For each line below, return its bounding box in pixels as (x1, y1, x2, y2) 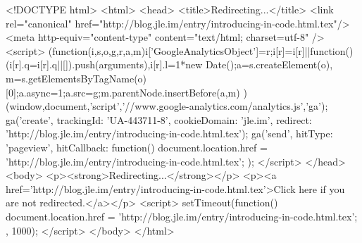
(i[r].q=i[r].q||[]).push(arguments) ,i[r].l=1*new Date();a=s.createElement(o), (6, 57, 333, 72)
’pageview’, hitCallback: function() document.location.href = (6, 139, 268, 154)
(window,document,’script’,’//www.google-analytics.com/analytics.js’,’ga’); (6, 99, 328, 113)
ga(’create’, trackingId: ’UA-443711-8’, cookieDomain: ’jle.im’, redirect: (6, 112, 312, 127)
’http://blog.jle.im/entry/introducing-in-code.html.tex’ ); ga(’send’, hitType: (6, 126, 333, 141)
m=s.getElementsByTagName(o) (6, 70, 147, 85)
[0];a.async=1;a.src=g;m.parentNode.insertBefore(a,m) (6, 85, 240, 99)
